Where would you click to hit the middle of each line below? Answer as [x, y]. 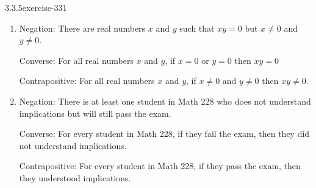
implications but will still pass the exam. [95, 113]
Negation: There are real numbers [82, 28]
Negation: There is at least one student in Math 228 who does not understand [165, 101]
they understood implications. [75, 177]
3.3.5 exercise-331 [36, 7]
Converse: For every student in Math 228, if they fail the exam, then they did [164, 134]
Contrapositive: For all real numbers [87, 81]
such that [197, 28]
